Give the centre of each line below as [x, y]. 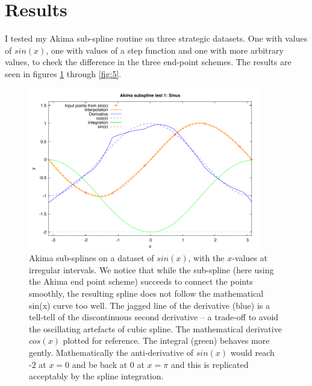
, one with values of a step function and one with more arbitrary [165, 50]
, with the [206, 258]
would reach [252, 352]
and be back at [100, 364]
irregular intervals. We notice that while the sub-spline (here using [151, 269]
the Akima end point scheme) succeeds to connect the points [141, 281]
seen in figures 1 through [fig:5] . [63, 73]
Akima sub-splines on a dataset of [92, 258]
